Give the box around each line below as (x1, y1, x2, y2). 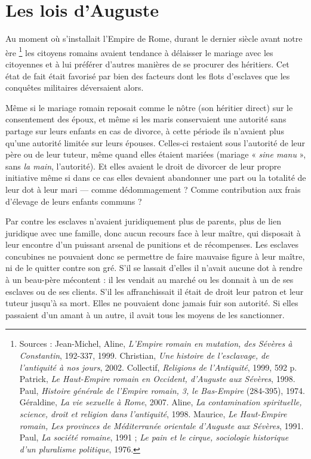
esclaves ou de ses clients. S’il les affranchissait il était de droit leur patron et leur (5, 285, 304, 297)
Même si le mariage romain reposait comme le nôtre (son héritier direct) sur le (5, 101, 293, 113)
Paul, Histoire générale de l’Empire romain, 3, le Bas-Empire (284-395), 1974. (19, 384, 305, 396)
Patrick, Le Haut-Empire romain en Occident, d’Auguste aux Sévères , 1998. (19, 372, 295, 385)
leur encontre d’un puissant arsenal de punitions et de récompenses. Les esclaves (5, 238, 298, 251)
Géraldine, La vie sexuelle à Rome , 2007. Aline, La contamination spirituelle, (19, 396, 302, 408)
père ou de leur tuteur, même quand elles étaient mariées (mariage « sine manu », (5, 148, 306, 161)
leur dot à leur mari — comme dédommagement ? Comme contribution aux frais (5, 183, 301, 195)
